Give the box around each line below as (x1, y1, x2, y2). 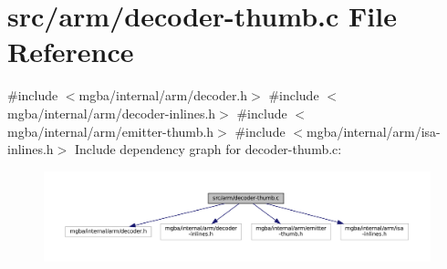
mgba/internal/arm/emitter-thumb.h (7, 121, 214, 140)
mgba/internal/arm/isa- (306, 121, 441, 140)
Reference (7, 33, 134, 70)
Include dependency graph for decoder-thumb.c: (74, 140, 342, 159)
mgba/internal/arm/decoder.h (78, 86, 248, 105)
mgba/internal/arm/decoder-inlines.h (7, 103, 216, 122)
